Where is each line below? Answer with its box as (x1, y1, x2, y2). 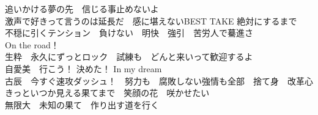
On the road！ (5, 38, 59, 51)
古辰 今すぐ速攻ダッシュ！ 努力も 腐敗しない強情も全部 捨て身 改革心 (5, 74, 313, 87)
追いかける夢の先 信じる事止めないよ (5, 2, 159, 15)
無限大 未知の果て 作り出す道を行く (5, 98, 159, 111)
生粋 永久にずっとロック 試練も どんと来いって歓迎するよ (5, 50, 253, 63)
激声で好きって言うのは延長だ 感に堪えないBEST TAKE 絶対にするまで (5, 14, 297, 27)
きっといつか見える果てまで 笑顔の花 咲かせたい (5, 86, 210, 99)
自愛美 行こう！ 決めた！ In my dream (5, 62, 162, 75)
